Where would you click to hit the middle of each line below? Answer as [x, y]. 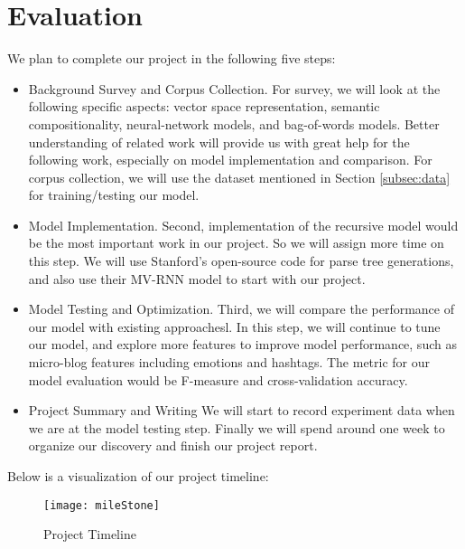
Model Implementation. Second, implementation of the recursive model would [243, 225]
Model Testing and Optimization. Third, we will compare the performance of [242, 309]
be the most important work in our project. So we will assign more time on [236, 243]
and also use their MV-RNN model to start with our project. [197, 278]
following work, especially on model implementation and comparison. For [230, 160]
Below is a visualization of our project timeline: [138, 476]
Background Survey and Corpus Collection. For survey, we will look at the [234, 88]
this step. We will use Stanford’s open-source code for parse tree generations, [241, 261]
